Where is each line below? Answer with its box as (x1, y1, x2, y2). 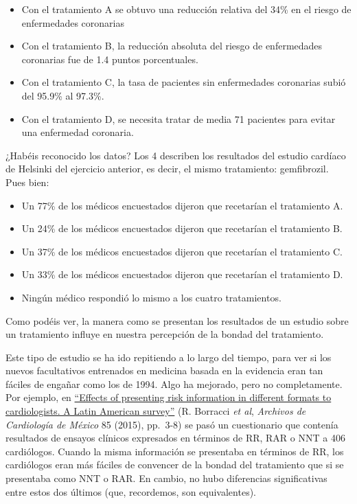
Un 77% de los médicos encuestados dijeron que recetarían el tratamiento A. (21, 198, 343, 212)
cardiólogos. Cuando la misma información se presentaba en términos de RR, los (5, 444, 344, 458)
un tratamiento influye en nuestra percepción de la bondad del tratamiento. (5, 327, 324, 341)
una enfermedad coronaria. (21, 125, 134, 139)
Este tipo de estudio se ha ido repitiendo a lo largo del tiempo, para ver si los (5, 350, 332, 364)
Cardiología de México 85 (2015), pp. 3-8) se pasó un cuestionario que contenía (5, 417, 338, 431)
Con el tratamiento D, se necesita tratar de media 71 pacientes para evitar (21, 111, 336, 126)
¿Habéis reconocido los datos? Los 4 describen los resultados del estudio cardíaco (5, 148, 346, 162)
